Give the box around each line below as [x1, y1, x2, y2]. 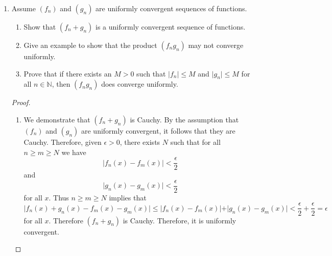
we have [61, 146, 86, 157]
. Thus [49, 192, 69, 202]
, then [52, 79, 70, 89]
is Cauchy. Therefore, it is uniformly [123, 215, 236, 225]
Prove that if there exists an [23, 68, 112, 79]
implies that [109, 192, 147, 202]
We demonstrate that [23, 114, 90, 124]
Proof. [11, 97, 31, 108]
